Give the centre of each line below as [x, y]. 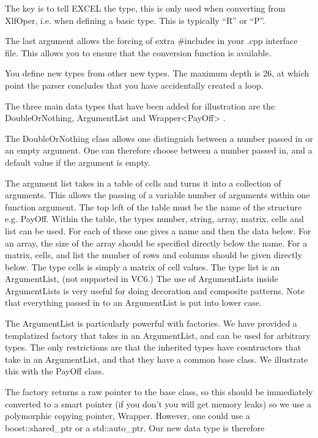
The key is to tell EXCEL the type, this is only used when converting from [145, 8]
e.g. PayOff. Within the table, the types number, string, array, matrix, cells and [154, 219]
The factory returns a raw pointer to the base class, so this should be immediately [159, 392]
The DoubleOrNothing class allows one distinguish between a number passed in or [159, 138]
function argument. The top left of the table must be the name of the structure [153, 206]
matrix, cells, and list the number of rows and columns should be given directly [153, 255]
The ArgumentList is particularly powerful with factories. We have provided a [151, 323]
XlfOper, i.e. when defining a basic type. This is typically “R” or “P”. [135, 20]
